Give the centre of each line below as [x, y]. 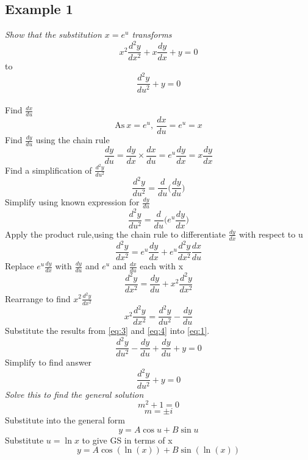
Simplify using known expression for [72, 202]
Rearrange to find [38, 298]
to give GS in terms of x [127, 440]
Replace [20, 266]
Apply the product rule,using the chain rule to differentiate [115, 234]
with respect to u [271, 234]
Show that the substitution [53, 34]
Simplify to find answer [48, 362]
